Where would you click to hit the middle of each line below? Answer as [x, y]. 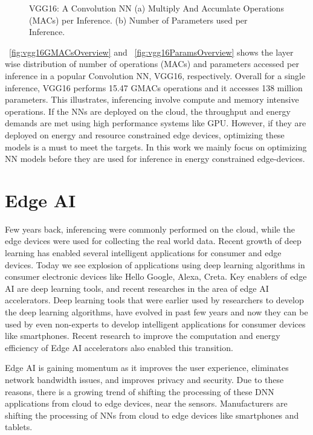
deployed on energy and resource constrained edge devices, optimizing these [145, 134]
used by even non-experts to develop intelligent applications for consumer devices [155, 324]
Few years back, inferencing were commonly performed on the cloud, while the [150, 229]
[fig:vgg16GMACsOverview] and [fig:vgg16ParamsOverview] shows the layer [151, 52]
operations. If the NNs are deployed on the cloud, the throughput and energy [148, 111]
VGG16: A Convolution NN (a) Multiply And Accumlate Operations [156, 8]
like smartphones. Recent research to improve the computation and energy [143, 336]
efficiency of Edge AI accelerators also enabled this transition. [119, 347]
